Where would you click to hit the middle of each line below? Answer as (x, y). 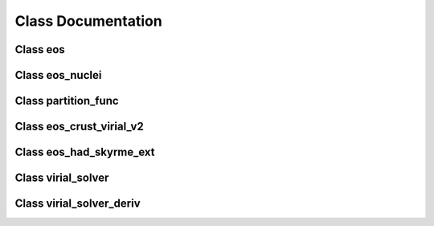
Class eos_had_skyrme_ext (85, 152)
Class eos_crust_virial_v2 (79, 127)
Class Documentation (88, 21)
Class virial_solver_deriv (78, 204)
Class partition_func (67, 101)
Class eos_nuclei (58, 75)
